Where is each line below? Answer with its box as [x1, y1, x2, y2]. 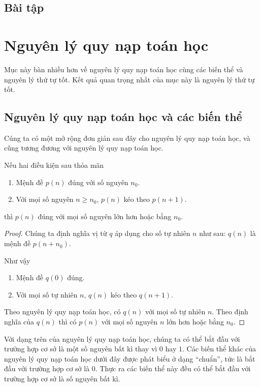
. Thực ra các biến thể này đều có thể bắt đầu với [95, 363, 251, 374]
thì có [58, 316, 77, 327]
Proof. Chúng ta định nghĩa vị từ [4, 228, 107, 239]
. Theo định [212, 306, 248, 317]
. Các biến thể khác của [182, 343, 256, 354]
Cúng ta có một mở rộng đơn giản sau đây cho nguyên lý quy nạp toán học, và [4, 132, 250, 143]
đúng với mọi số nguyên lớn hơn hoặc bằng [38, 211, 172, 221]
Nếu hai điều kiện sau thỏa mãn [4, 160, 104, 170]
